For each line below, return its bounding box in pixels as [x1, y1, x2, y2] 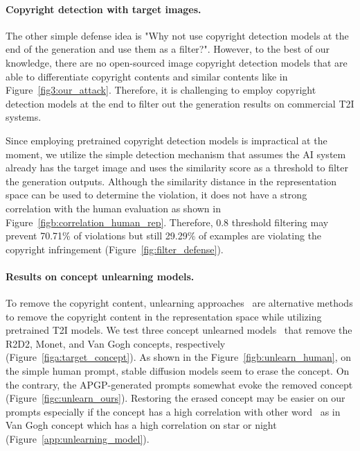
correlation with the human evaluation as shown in [6, 201, 221, 215]
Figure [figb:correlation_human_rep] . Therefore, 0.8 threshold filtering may [6, 214, 329, 229]
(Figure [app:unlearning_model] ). [6, 432, 150, 446]
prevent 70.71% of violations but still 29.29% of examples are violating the [6, 228, 322, 243]
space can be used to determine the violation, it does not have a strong [6, 187, 307, 202]
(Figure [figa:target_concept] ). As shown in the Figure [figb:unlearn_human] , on [6, 350, 351, 364]
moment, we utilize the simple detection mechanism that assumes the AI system [6, 146, 346, 161]
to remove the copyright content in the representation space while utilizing [6, 309, 322, 323]
